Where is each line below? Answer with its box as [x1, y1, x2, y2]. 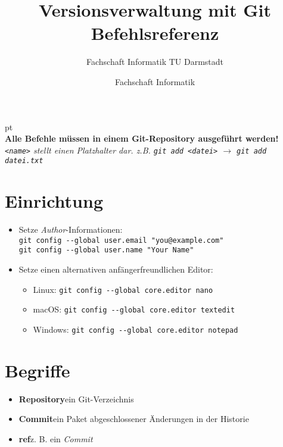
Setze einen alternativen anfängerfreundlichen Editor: [18, 263, 213, 276]
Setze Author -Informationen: [18, 223, 123, 236]
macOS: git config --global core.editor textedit [33, 303, 235, 315]
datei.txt [5, 157, 43, 165]
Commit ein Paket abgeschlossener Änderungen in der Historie [18, 412, 249, 425]
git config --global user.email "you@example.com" [18, 236, 224, 245]
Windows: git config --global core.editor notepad [33, 323, 238, 335]
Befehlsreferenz [91, 21, 219, 45]
